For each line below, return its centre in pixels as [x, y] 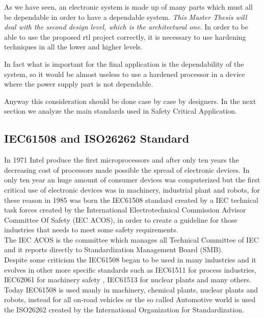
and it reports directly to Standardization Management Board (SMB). [114, 249]
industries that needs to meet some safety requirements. [91, 230]
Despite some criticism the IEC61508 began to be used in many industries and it [130, 260]
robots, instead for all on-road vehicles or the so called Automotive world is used [130, 299]
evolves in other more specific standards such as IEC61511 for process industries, [130, 269]
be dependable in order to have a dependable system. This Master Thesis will [126, 17]
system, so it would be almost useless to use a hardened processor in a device [125, 74]
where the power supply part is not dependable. [79, 84]
